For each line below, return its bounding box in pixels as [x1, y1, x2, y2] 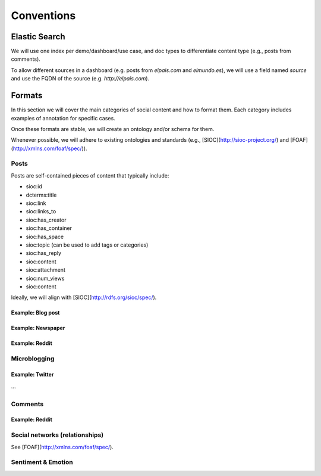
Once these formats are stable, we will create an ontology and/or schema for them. [11, 125, 215, 132]
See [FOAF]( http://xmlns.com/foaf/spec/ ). [11, 443, 114, 450]
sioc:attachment [26, 266, 65, 273]
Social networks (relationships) [11, 431, 104, 439]
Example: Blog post [11, 309, 60, 316]
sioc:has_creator [26, 216, 67, 223]
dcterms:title [26, 191, 57, 198]
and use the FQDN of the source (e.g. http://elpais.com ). [11, 75, 150, 82]
